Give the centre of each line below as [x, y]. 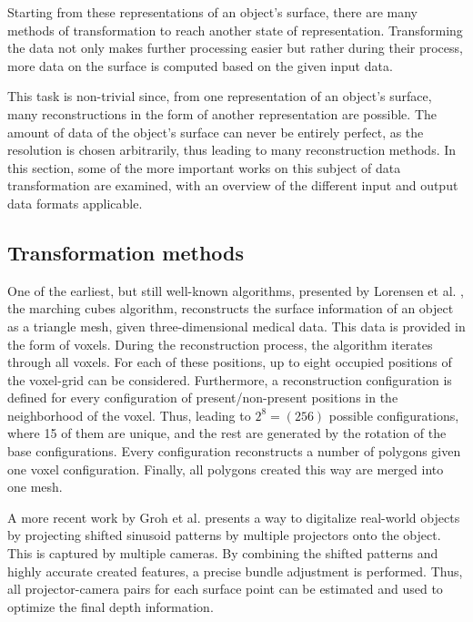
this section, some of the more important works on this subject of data [204, 167]
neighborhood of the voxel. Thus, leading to [129, 415]
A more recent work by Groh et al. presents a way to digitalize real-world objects [234, 517]
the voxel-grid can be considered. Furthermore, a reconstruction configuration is [230, 379]
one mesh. [35, 487]
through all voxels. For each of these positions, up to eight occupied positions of [230, 362]
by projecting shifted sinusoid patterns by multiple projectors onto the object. [224, 535]
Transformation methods [126, 252]
